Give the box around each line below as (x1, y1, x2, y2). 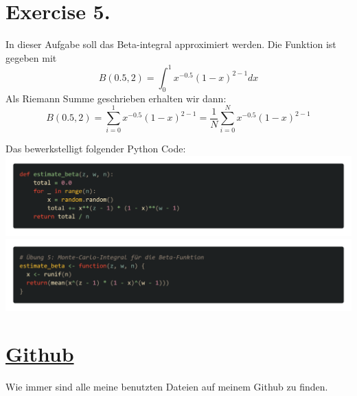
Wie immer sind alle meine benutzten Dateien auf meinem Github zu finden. (5, 380, 328, 394)
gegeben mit (5, 50, 57, 65)
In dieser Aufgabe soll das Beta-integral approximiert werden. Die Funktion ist (5, 37, 336, 51)
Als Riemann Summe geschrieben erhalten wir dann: (5, 91, 227, 105)
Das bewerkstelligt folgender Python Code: (5, 141, 186, 156)
